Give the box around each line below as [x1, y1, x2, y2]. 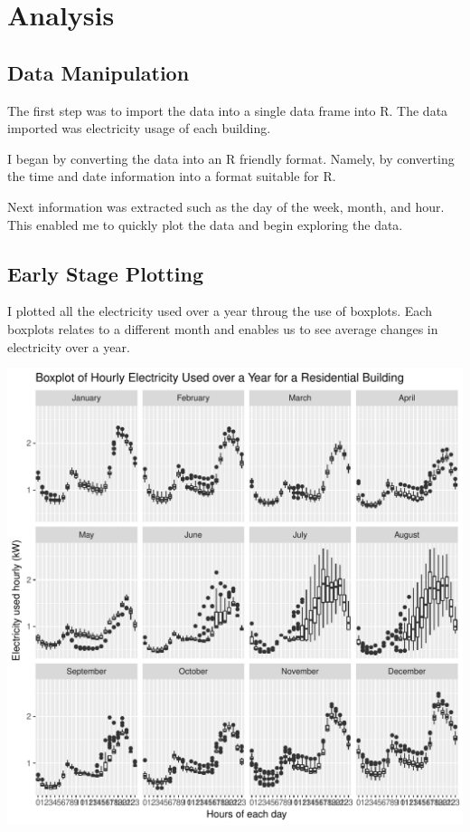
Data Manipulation [7, 58, 190, 86]
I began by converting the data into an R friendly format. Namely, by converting [7, 148, 455, 167]
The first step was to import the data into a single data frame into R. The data [7, 100, 448, 120]
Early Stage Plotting [7, 259, 204, 287]
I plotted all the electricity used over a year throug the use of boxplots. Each [7, 301, 432, 320]
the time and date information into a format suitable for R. [7, 167, 336, 186]
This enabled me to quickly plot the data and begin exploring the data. [7, 215, 403, 234]
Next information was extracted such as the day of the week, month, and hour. [7, 196, 445, 215]
